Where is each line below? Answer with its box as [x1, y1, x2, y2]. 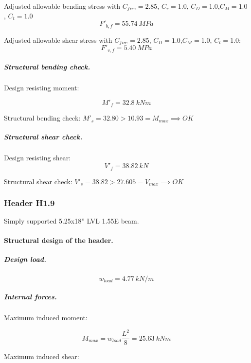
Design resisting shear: [4, 153, 71, 163]
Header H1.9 [4, 197, 55, 209]
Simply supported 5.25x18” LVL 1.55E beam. [4, 216, 139, 226]
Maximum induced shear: [4, 351, 79, 362]
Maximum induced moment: [4, 312, 88, 323]
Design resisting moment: [4, 83, 79, 93]
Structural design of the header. [4, 235, 113, 245]
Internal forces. [4, 292, 57, 302]
